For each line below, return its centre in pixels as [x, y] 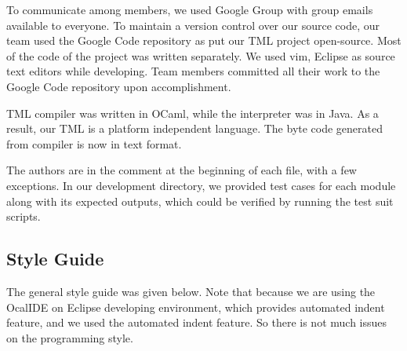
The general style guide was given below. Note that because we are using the [191, 291]
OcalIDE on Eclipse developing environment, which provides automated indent [196, 307]
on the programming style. [70, 337]
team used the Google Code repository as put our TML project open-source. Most [204, 40]
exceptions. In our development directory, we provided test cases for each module [201, 185]
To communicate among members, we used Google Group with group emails [190, 9]
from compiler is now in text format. [94, 143]
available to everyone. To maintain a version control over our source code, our [193, 25]
